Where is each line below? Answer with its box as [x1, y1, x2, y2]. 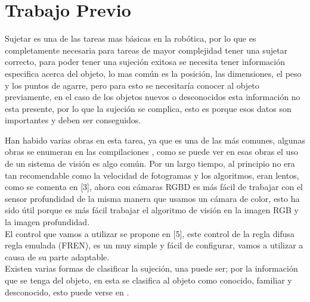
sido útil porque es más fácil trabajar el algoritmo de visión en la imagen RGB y [5, 204, 299, 216]
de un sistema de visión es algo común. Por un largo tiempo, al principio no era [5, 157, 295, 170]
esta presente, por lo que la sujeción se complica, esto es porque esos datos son [5, 102, 292, 114]
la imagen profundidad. [5, 216, 90, 228]
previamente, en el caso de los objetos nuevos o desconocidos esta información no [5, 91, 300, 103]
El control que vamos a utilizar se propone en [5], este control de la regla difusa [5, 227, 295, 239]
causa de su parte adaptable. [5, 250, 110, 263]
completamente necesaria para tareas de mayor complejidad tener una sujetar [5, 43, 288, 56]
